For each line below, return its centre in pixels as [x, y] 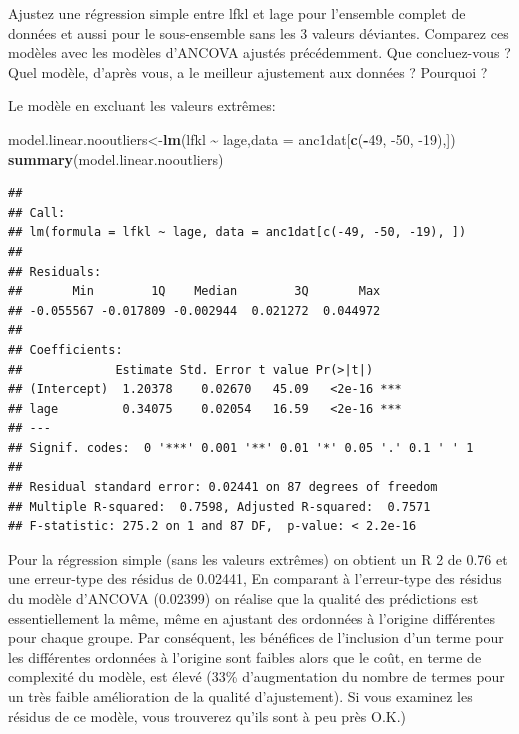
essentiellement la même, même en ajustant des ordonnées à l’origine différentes [251, 617]
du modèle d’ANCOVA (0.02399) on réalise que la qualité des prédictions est [243, 598]
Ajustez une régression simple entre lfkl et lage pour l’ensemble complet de [237, 13]
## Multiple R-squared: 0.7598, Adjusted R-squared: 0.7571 [219, 506]
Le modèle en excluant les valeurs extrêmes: [142, 105]
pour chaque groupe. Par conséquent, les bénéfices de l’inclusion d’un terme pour [256, 637]
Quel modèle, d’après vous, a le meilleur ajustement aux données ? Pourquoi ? [248, 71]
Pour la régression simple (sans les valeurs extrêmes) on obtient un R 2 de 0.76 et [258, 558]
